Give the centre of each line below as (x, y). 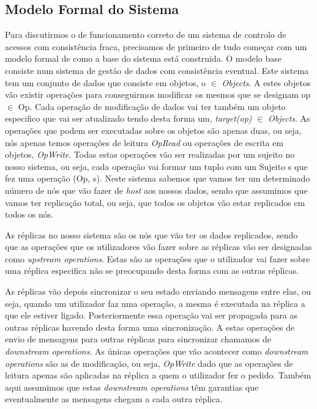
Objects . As (289, 118)
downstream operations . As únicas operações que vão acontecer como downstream (157, 351)
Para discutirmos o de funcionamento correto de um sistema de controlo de (146, 35)
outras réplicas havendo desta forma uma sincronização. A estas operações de (150, 327)
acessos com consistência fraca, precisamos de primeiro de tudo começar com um (156, 46)
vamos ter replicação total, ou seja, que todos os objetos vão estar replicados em (155, 202)
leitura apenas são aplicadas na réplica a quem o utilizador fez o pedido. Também (158, 375)
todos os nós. (29, 214)
